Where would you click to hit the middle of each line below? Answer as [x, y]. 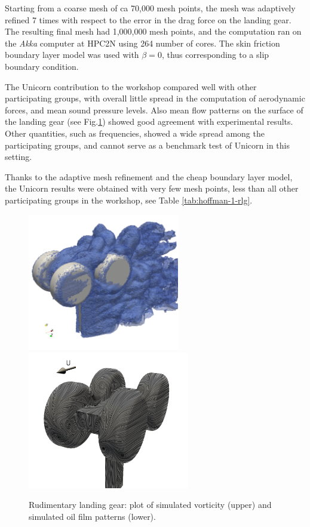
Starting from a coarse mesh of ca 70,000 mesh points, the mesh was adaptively [150, 8]
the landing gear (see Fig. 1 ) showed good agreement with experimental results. [149, 121]
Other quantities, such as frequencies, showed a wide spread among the [135, 133]
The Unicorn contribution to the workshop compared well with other [131, 86]
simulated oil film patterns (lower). [92, 516]
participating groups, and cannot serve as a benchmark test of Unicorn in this [147, 145]
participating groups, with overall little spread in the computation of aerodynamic [155, 98]
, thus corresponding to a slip [215, 55]
